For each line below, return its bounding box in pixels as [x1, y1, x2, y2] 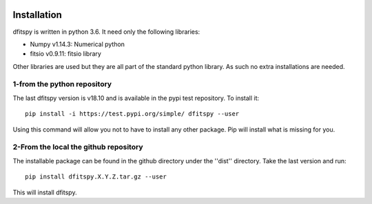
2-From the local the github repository [12, 142, 144, 152]
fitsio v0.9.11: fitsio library [30, 50, 101, 58]
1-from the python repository [12, 79, 112, 89]
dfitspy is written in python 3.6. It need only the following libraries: [12, 28, 200, 36]
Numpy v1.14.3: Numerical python [30, 40, 125, 48]
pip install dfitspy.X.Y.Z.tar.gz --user [25, 173, 167, 181]
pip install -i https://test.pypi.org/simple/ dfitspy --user [25, 110, 240, 118]
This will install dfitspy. [12, 188, 77, 196]
